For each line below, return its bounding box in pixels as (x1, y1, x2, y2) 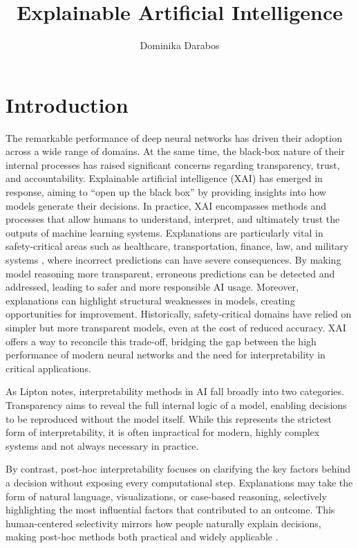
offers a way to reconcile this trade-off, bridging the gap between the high (6, 334, 317, 348)
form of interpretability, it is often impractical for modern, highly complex (6, 425, 320, 439)
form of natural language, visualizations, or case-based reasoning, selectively (6, 488, 327, 503)
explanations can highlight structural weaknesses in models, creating (6, 293, 295, 307)
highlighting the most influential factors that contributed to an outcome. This (6, 502, 335, 517)
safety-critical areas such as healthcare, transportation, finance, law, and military (6, 239, 349, 253)
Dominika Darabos (140, 38, 220, 53)
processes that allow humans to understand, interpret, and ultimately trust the (6, 212, 340, 226)
